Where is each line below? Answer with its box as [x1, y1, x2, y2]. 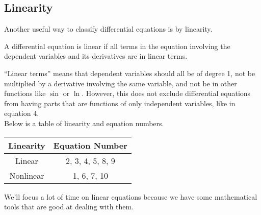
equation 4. [4, 108, 39, 118]
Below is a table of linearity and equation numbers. [4, 117, 164, 128]
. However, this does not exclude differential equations [82, 88, 251, 99]
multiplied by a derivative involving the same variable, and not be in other [4, 78, 237, 88]
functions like [4, 88, 46, 99]
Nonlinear [9, 169, 44, 181]
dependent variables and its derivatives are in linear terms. [4, 51, 188, 61]
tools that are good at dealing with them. [4, 201, 134, 212]
